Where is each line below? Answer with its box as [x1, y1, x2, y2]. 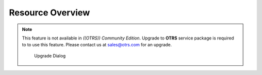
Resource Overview [9, 7, 90, 18]
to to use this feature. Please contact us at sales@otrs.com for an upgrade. [22, 42, 172, 48]
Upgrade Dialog [34, 53, 66, 59]
